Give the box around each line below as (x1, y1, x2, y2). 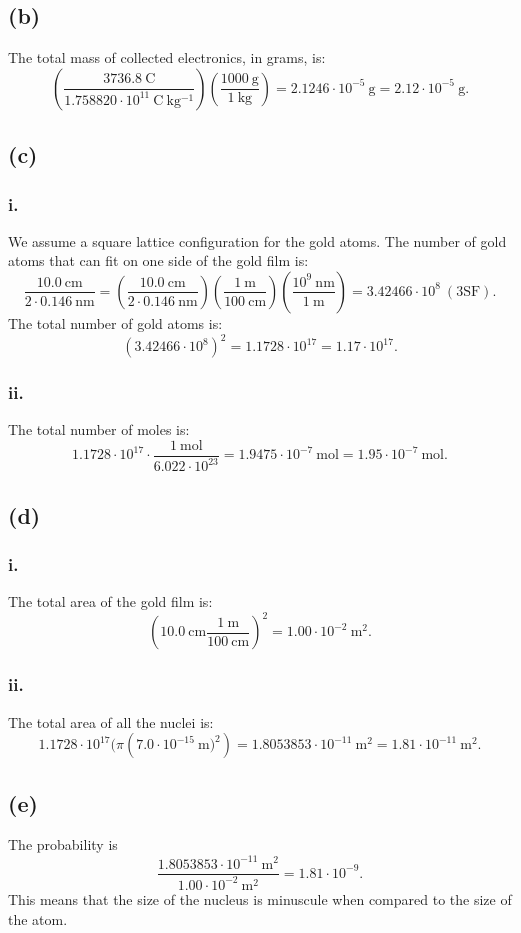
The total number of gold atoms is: (8, 312, 223, 333)
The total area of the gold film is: (8, 591, 213, 612)
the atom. (8, 908, 68, 929)
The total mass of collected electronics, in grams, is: (8, 47, 326, 68)
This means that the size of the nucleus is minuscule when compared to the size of (8, 888, 512, 909)
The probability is (8, 834, 118, 855)
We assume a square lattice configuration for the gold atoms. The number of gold (8, 230, 507, 251)
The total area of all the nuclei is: (8, 711, 214, 732)
